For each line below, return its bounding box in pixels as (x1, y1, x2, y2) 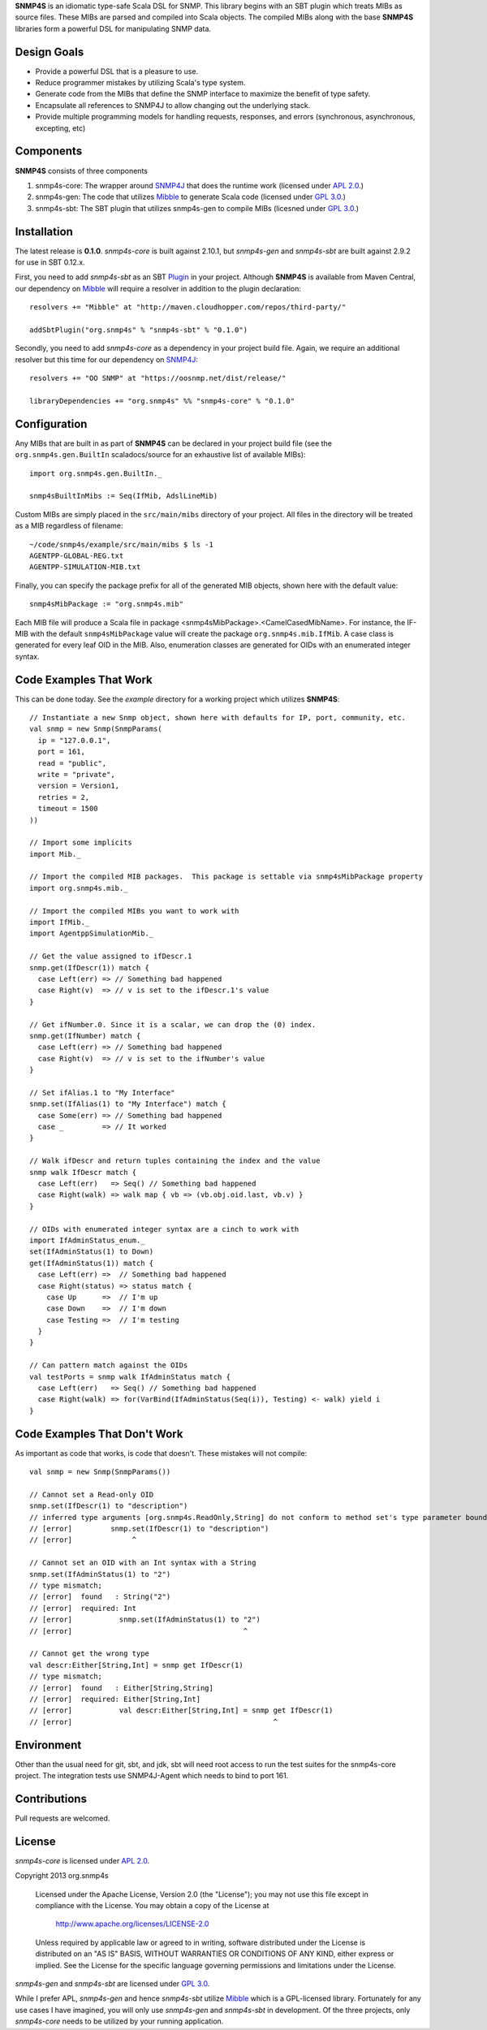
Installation (15, 224, 73, 239)
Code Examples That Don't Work (15, 1427, 183, 1440)
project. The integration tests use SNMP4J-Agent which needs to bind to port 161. (15, 1771, 289, 1780)
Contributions (15, 1791, 87, 1806)
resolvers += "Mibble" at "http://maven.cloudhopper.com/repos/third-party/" (29, 303, 347, 312)
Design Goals (15, 45, 84, 58)
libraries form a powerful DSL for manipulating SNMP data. (15, 24, 211, 33)
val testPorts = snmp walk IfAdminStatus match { (29, 1372, 231, 1381)
